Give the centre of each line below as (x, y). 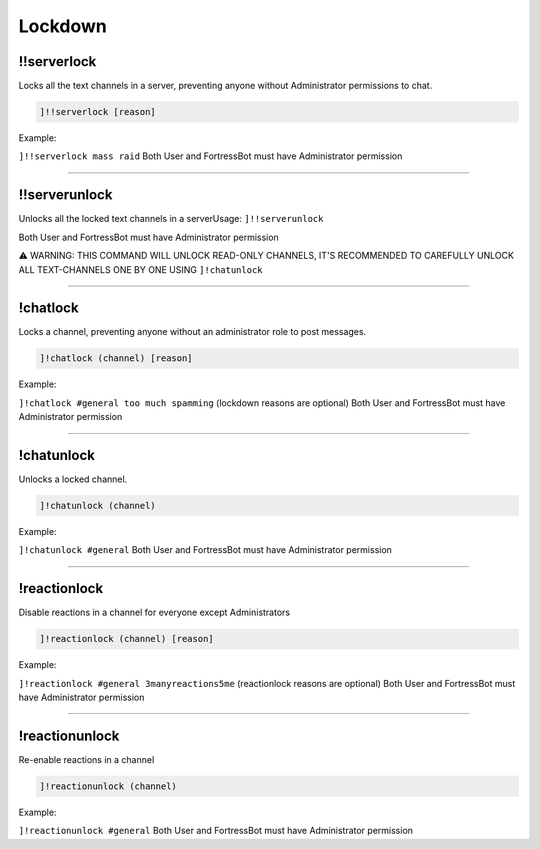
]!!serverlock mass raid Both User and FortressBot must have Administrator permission (210, 156)
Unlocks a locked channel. (73, 479)
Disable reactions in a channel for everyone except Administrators (154, 612)
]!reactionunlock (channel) (108, 786)
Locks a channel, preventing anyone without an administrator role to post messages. (192, 332)
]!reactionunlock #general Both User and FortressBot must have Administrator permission (216, 831)
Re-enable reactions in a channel (86, 759)
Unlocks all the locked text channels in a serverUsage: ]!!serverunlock (171, 219)
